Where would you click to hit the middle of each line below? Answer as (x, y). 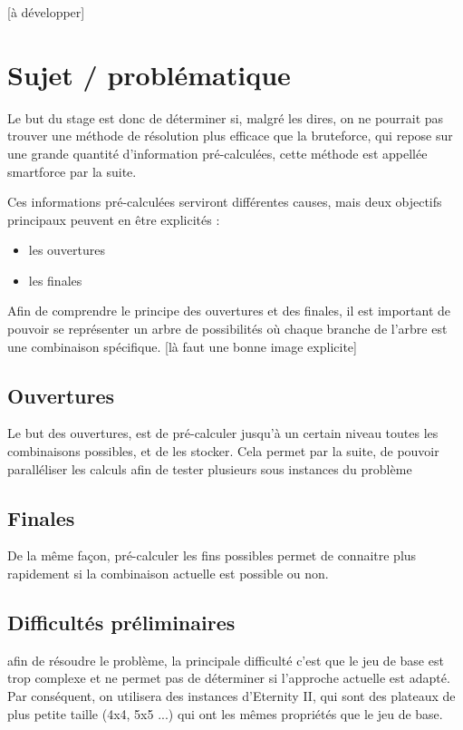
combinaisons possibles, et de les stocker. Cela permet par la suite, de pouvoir (223, 451)
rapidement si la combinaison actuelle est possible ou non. (168, 574)
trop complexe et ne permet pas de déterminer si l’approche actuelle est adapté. (229, 678)
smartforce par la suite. (72, 171)
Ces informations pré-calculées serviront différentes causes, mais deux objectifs (225, 202)
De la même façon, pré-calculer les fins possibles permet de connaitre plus (212, 555)
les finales (55, 280)
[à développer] (46, 12)
